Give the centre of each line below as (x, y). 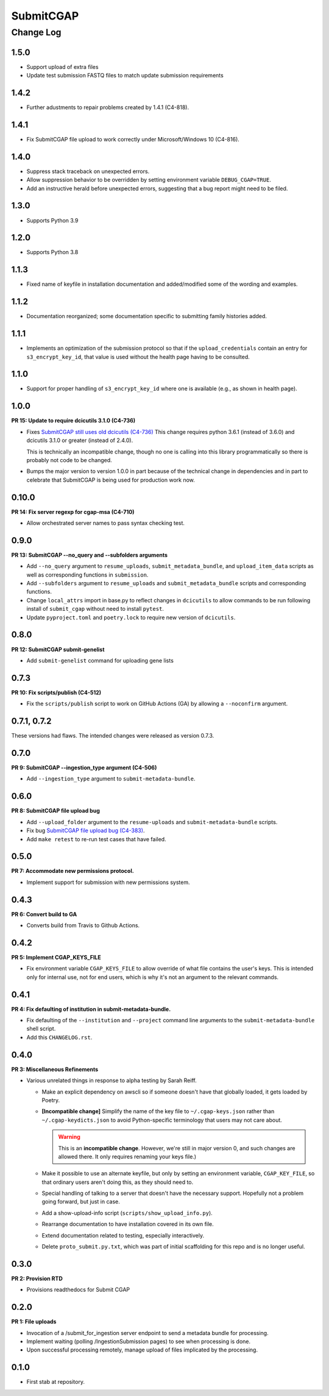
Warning (69, 1137)
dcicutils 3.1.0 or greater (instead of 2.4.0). (80, 440)
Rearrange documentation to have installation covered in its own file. (128, 1224)
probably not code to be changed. (69, 460)
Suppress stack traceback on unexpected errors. (88, 171)
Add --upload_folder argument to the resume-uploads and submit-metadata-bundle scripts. (152, 822)
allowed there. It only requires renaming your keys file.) (127, 1156)
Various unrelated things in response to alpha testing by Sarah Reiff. (112, 1081)
